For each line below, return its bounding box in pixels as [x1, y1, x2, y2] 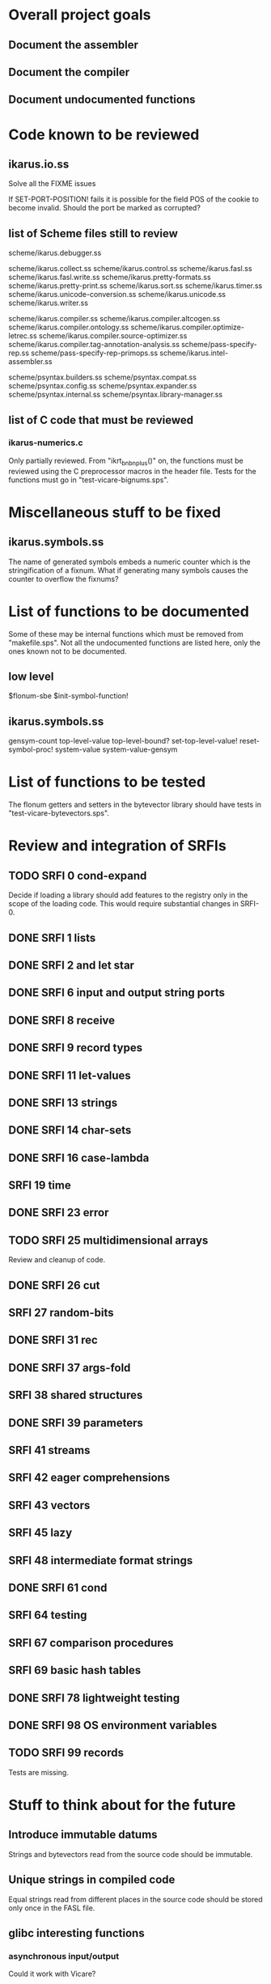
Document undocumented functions [8, 93, 196, 107]
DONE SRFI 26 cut [8, 1278, 100, 1292]
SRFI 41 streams [8, 1443, 91, 1457]
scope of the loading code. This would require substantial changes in [8, 899, 239, 909]
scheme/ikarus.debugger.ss [8, 248, 102, 258]
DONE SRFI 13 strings [8, 1096, 118, 1109]
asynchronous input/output [8, 1950, 120, 1961]
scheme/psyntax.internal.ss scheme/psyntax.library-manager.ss [8, 390, 223, 400]
